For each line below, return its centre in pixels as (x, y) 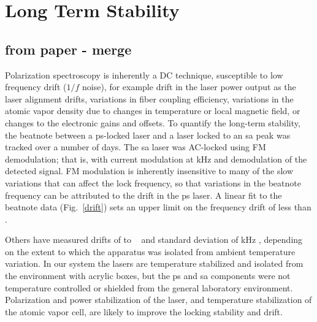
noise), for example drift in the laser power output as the (189, 87)
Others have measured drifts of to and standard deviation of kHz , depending (154, 240)
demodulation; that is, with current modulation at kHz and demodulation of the (156, 159)
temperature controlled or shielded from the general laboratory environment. (149, 287)
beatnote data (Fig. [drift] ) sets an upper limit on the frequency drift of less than (158, 207)
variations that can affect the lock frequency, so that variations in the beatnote (153, 182)
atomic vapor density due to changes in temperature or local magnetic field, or (153, 111)
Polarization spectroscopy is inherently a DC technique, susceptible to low (144, 75)
